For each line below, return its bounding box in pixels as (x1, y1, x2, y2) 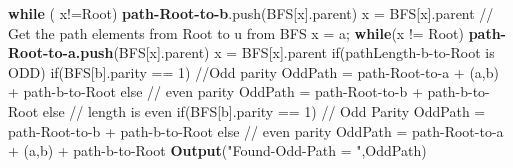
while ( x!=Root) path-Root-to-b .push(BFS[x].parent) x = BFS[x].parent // (8, 3, 494, 23)
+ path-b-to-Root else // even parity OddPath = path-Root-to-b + (8, 81, 423, 102)
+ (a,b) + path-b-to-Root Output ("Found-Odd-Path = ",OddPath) (8, 140, 427, 161)
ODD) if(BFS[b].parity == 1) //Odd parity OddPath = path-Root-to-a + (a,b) (8, 61, 499, 82)
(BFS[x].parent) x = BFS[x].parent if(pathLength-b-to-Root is (113, 42, 495, 63)
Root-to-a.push (8, 42, 114, 63)
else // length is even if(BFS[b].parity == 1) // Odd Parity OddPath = (42, 100, 486, 121)
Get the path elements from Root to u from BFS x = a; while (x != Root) (8, 22, 464, 43)
